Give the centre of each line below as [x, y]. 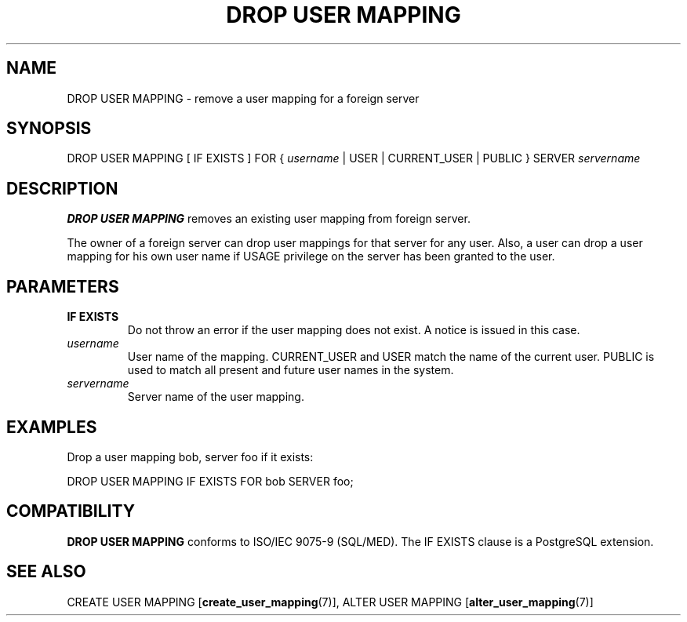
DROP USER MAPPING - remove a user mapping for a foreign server [243, 98]
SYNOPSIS [49, 129]
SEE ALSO [46, 572]
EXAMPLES [52, 427]
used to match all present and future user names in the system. [291, 370]
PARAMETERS [63, 286]
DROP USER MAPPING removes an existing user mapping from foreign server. [269, 219]
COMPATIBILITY [71, 511]
